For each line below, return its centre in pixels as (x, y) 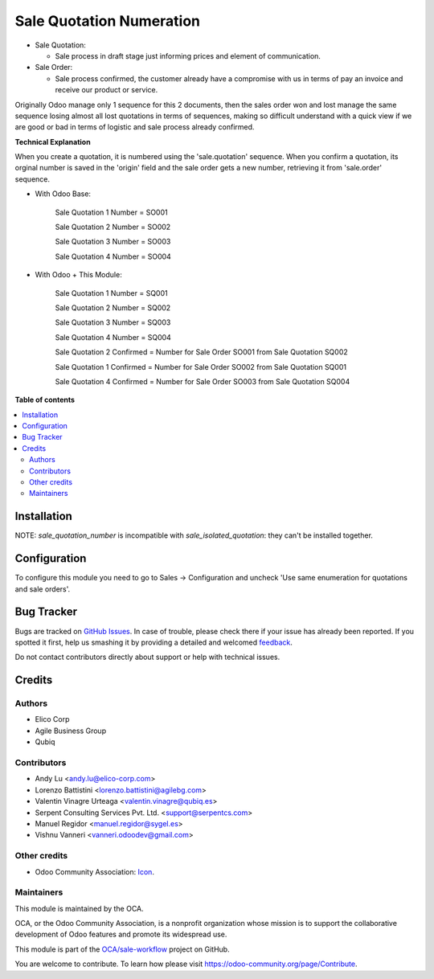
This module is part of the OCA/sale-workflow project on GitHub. (122, 949)
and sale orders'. (43, 589)
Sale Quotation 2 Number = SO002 (113, 227)
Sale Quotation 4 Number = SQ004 (113, 337)
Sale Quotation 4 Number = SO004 (113, 256)
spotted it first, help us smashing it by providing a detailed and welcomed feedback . (154, 642)
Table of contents (45, 400)
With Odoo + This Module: (78, 275)
